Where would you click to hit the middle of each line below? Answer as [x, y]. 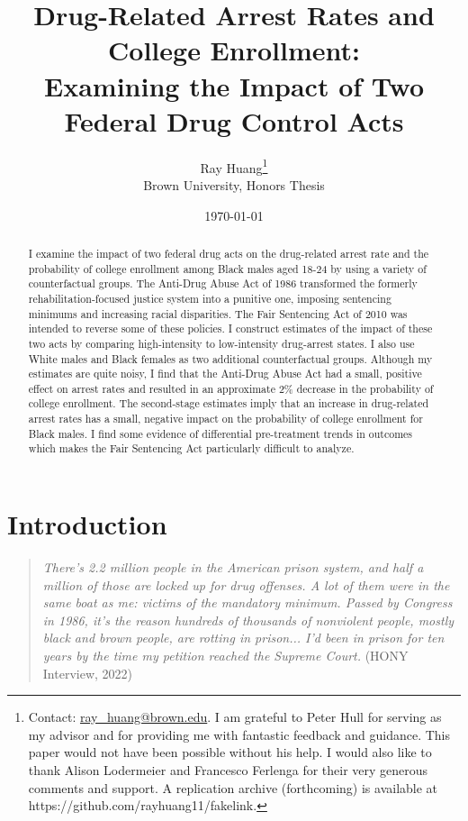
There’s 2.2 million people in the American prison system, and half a [233, 567]
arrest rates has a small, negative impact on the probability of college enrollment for [225, 419]
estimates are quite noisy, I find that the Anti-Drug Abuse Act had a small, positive [225, 374]
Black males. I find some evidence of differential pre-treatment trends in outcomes [220, 433]
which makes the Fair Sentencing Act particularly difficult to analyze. [191, 448]
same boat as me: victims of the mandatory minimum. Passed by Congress [247, 602]
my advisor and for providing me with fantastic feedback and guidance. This [239, 734]
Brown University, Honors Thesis [234, 184]
